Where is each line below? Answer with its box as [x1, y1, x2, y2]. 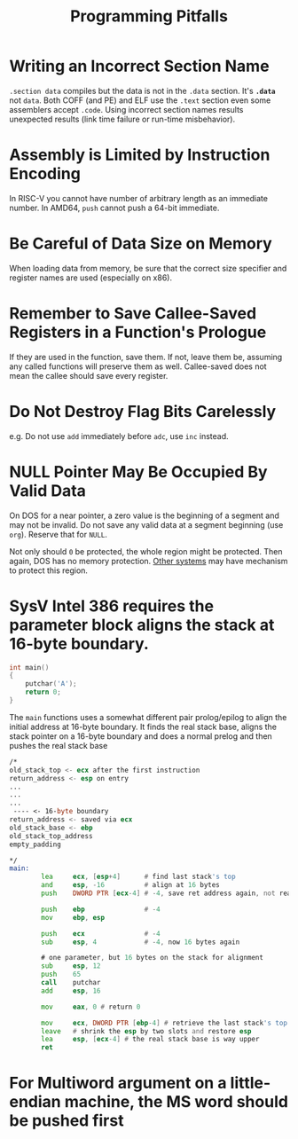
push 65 [41, 970, 82, 979]
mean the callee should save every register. [9, 370, 169, 381]
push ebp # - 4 [41, 905, 161, 914]
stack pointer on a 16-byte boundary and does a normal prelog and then [9, 730, 272, 742]
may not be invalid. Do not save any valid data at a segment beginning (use [9, 519, 284, 530]
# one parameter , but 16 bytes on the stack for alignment [41, 954, 264, 962]
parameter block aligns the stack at [9, 615, 275, 635]
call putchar [41, 978, 101, 987]
